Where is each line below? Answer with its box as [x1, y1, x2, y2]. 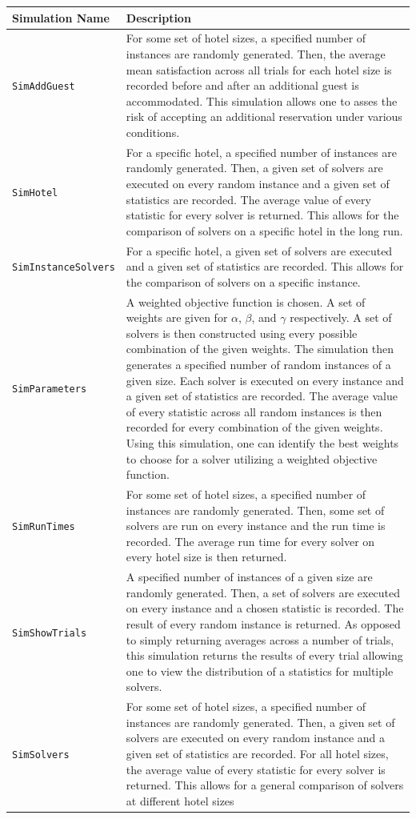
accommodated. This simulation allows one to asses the [126, 92, 398, 109]
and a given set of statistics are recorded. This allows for [126, 258, 404, 275]
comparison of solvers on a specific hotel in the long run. [126, 222, 403, 239]
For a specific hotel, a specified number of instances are [126, 143, 398, 160]
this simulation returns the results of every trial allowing [126, 647, 403, 664]
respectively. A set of [290, 309, 392, 326]
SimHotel [12, 187, 58, 199]
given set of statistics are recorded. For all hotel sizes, [126, 745, 389, 761]
